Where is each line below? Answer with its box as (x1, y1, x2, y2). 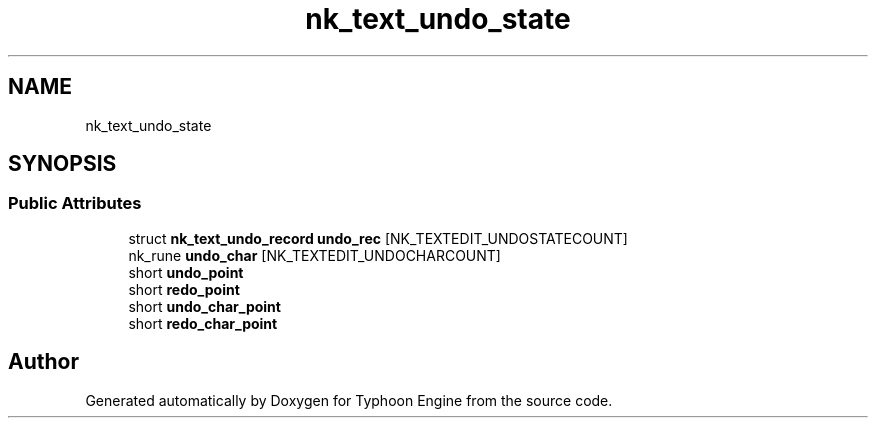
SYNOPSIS (8, 151, 117, 177)
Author (8, 349, 79, 375)
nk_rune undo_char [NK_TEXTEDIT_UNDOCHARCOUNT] (128, 246, 501, 264)
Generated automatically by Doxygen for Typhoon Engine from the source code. (85, 391, 613, 409)
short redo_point (128, 280, 240, 298)
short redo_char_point (128, 314, 278, 332)
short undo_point (128, 263, 244, 281)
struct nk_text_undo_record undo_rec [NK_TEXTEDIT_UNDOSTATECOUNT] (128, 229, 628, 247)
